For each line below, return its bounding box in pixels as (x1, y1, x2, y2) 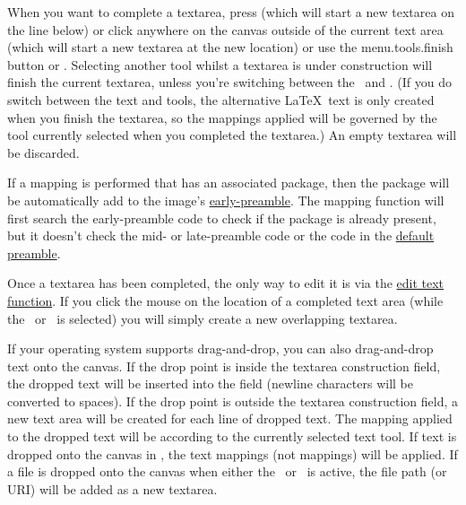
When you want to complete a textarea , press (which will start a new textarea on (7, 3, 454, 21)
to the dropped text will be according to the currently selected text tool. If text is (7, 427, 457, 446)
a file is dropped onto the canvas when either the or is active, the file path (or (7, 462, 447, 481)
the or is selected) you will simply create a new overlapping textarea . (7, 309, 398, 327)
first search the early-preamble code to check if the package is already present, (7, 208, 436, 227)
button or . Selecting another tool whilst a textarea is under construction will (7, 55, 433, 74)
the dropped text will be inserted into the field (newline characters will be (7, 374, 413, 393)
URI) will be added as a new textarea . (7, 479, 218, 498)
